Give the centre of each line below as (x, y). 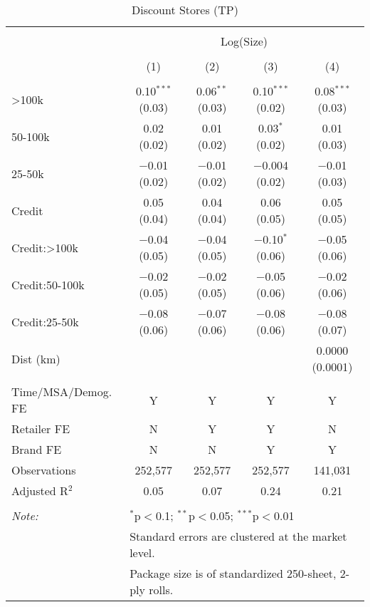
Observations (44, 470)
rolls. (161, 590)
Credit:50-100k (48, 284)
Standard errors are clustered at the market (238, 536)
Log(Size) (244, 41)
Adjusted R (40, 491)
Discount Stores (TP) (185, 10)
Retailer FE (41, 429)
